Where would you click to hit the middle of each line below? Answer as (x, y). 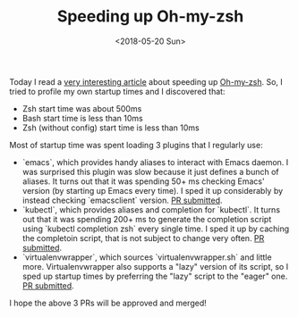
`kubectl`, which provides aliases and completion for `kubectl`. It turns (151, 209)
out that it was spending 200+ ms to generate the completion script (147, 219)
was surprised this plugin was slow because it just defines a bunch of (150, 171)
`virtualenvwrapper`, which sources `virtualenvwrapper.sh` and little (147, 257)
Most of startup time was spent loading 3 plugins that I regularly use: (136, 145)
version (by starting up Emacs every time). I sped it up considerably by (153, 190)
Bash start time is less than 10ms (82, 118)
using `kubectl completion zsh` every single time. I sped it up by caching (156, 229)
